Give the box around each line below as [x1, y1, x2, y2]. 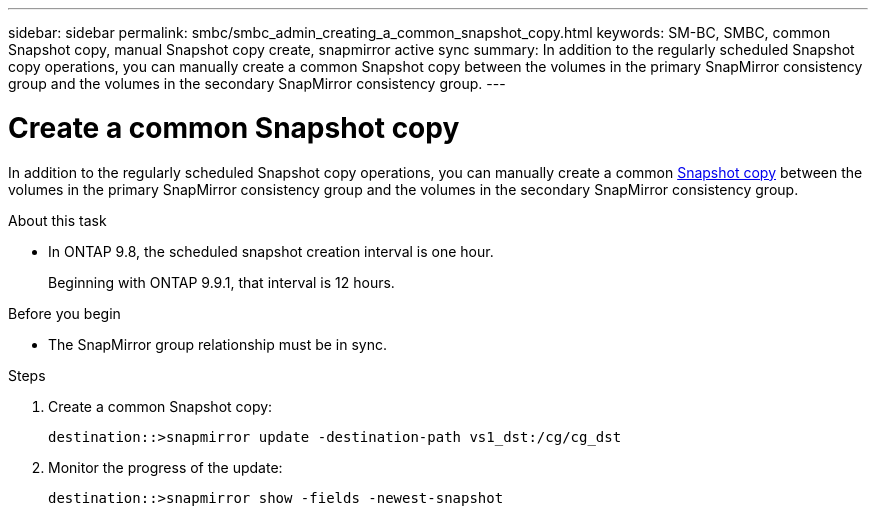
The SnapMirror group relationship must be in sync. [48, 335, 388, 353]
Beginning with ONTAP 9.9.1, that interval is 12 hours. [48, 273, 395, 291]
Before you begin [8, 304, 121, 322]
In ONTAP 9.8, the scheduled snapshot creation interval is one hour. [48, 242, 494, 260]
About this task [8, 211, 107, 229]
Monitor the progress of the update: [48, 458, 283, 476]
